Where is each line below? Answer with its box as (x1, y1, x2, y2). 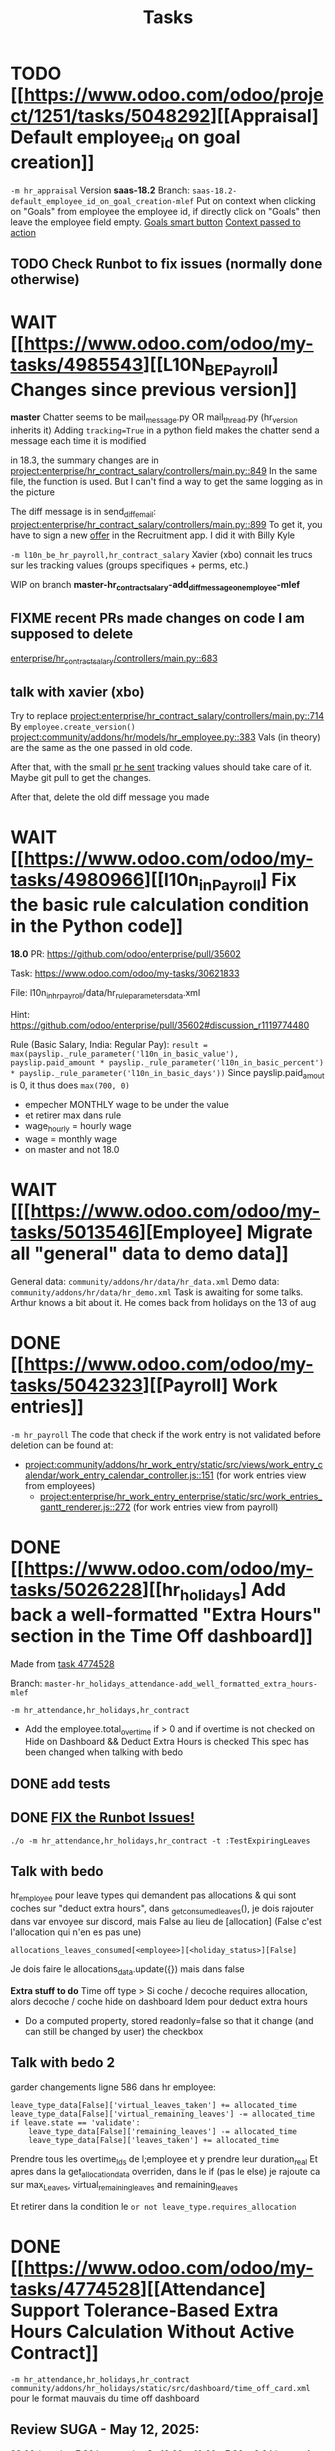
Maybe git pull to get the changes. (10, 772, 152, 784)
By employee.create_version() (10, 721, 136, 733)
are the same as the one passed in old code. (10, 742, 193, 754)
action (10, 226, 37, 238)
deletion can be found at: (10, 1439, 114, 1451)
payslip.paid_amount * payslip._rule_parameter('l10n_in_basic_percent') (10, 1057, 325, 1068)
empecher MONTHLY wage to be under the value (24, 1099, 230, 1111)
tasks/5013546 (10, 1221, 140, 1244)
